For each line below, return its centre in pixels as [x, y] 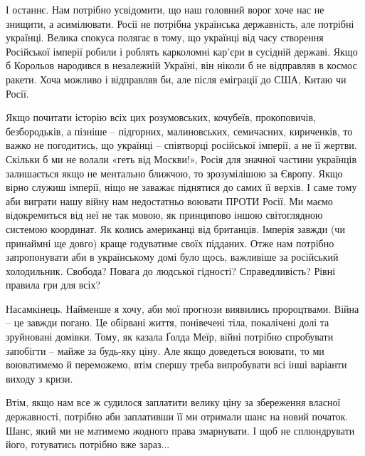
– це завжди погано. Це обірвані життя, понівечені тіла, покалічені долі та [168, 322]
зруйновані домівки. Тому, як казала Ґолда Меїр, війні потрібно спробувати [170, 337]
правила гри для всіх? [53, 285]
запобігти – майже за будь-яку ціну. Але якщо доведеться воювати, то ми [165, 350]
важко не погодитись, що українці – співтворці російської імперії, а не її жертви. [181, 145]
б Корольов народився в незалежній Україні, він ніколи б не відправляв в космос [181, 65]
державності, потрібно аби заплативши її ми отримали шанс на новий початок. [177, 416]
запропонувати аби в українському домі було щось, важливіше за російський [172, 257]
